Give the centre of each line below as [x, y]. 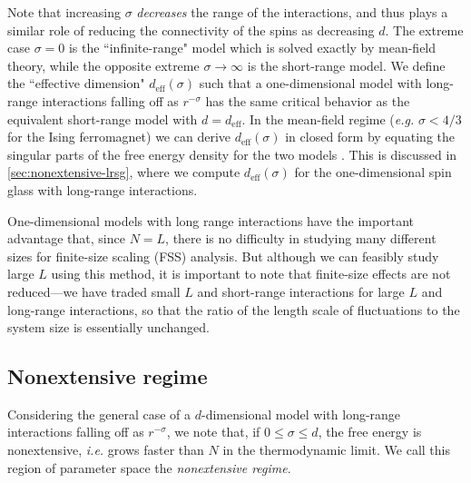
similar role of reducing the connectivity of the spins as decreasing [191, 30]
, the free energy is [370, 432]
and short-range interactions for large [301, 291]
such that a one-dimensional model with [310, 83]
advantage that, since [66, 238]
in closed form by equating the [370, 137]
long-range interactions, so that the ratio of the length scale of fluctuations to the [234, 309]
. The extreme [424, 30]
